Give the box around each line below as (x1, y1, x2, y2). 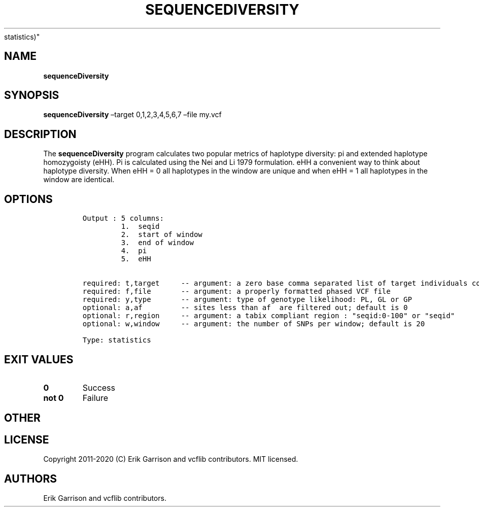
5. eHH (121, 255, 151, 263)
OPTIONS (4, 192, 53, 206)
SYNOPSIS (4, 89, 59, 102)
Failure (82, 392, 109, 403)
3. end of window (121, 239, 194, 247)
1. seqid (121, 222, 160, 231)
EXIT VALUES (4, 353, 74, 366)
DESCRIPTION (4, 127, 77, 141)
